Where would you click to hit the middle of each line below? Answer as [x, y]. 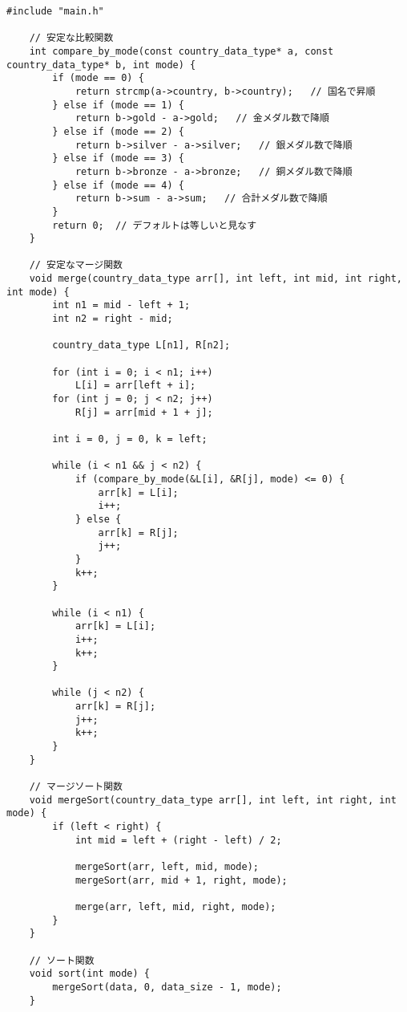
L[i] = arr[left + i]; [135, 386]
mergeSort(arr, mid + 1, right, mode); [181, 880]
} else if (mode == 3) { [118, 159]
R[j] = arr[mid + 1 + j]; [144, 412]
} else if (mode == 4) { [118, 185]
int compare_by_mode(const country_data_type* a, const [181, 51]
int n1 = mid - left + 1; [121, 305]
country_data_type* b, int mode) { [101, 65]
